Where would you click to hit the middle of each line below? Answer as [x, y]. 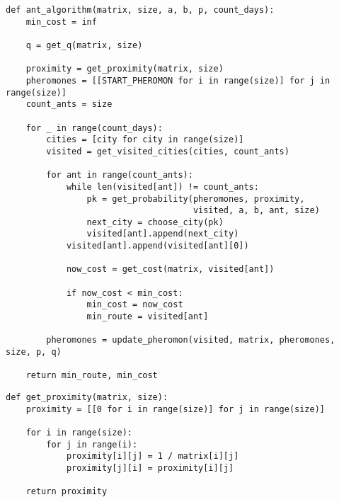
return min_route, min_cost [92, 376]
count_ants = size [69, 104]
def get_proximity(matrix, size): [87, 397]
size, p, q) [34, 352]
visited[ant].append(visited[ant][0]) [157, 246]
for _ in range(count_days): [94, 128]
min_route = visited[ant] [148, 317]
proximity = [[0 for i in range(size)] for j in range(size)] [176, 409]
